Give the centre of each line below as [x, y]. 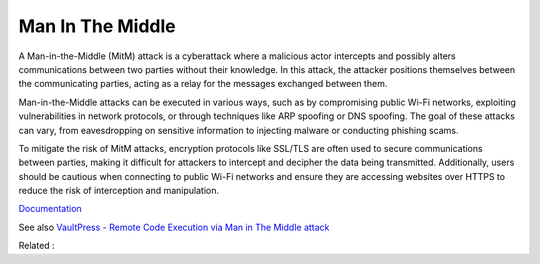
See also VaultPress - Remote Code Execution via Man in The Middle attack [174, 227]
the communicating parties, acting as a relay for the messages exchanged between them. [203, 84]
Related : [36, 246]
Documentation [50, 209]
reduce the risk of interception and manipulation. [119, 191]
